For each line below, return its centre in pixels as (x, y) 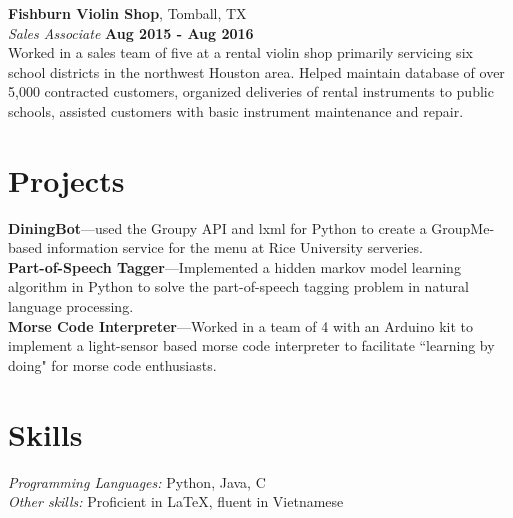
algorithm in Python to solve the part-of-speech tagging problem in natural (238, 286)
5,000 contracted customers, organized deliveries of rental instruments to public (251, 91)
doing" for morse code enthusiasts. (112, 364)
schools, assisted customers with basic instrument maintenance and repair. (236, 110)
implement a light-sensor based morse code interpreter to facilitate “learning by (251, 345)
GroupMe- (463, 227)
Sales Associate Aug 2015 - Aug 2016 (131, 32)
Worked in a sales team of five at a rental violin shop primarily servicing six (240, 52)
